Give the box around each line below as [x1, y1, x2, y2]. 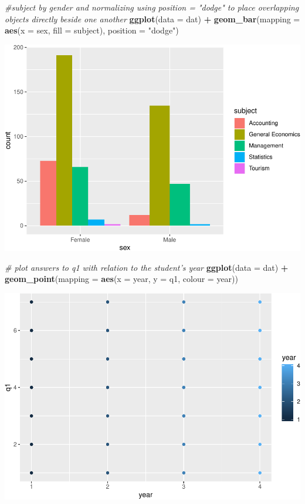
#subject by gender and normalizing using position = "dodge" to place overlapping [5, 1, 299, 13]
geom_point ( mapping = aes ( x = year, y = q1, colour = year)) [5, 273, 238, 285]
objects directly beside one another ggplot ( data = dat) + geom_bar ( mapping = [5, 12, 300, 25]
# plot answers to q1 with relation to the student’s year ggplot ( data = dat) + [5, 261, 289, 273]
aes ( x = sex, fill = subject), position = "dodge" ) [5, 24, 179, 36]
